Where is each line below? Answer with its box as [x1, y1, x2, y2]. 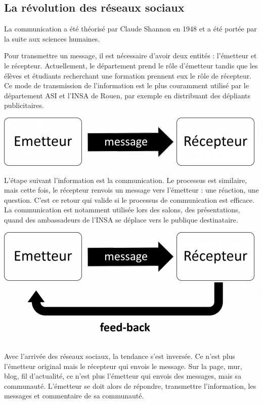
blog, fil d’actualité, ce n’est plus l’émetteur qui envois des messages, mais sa [4, 371, 241, 381]
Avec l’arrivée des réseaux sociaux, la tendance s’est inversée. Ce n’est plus [4, 351, 235, 361]
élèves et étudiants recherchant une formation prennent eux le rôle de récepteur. [4, 70, 252, 81]
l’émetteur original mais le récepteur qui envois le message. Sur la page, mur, [4, 360, 242, 371]
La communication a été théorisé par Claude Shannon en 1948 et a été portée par [4, 23, 257, 34]
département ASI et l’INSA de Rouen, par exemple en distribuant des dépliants [4, 90, 251, 100]
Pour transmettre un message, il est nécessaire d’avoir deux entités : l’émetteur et [4, 50, 257, 61]
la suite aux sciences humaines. [4, 33, 100, 44]
